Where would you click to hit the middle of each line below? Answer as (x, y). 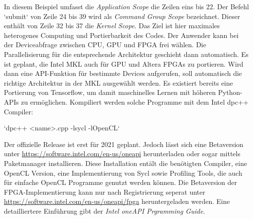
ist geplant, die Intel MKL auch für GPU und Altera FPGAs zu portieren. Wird (124, 64)
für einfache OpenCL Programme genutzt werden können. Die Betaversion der (121, 182)
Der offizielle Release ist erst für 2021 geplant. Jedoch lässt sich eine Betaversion (124, 144)
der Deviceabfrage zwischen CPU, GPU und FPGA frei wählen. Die (105, 45)
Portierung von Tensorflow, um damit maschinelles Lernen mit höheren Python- (123, 92)
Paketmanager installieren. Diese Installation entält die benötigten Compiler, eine (126, 163)
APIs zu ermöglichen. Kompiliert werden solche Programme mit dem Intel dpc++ (126, 101)
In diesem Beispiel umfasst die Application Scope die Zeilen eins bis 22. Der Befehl (126, 6)
